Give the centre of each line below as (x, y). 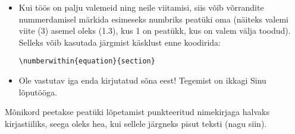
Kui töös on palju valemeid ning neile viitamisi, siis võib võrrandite (141, 7)
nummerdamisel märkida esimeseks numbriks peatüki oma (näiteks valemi (154, 19)
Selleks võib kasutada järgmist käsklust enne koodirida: (120, 42)
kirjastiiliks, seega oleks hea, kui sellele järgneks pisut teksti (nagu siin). (136, 123)
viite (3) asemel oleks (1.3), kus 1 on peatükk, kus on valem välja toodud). (155, 31)
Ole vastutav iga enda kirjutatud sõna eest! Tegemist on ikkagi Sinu (142, 80)
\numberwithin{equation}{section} (87, 61)
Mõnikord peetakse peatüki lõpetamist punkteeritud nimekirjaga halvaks (137, 112)
